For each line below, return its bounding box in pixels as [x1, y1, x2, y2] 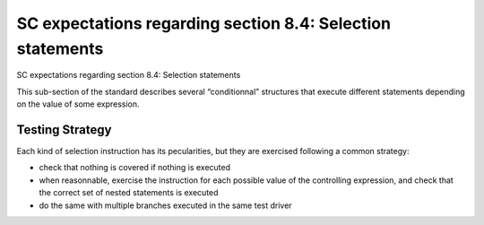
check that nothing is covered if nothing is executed [39, 162, 231, 173]
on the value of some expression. [16, 99, 140, 109]
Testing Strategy [16, 122, 112, 137]
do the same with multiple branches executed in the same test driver [39, 200, 292, 211]
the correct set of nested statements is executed [39, 187, 219, 198]
